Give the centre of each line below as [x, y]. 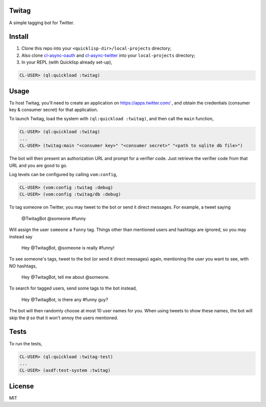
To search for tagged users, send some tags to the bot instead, [73, 288]
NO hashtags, [23, 266]
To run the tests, [26, 343]
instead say [21, 236]
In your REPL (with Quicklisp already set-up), [67, 62]
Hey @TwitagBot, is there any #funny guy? [65, 299]
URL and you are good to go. [38, 165]
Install [19, 37]
